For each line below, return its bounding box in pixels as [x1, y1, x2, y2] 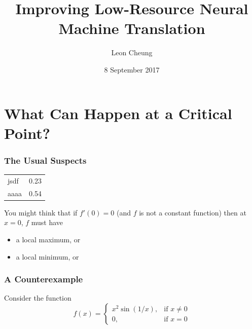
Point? [4, 122, 50, 143]
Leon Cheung [111, 47, 153, 58]
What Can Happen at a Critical [4, 102, 232, 123]
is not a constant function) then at [139, 207, 246, 217]
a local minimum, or [16, 251, 79, 262]
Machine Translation [58, 18, 205, 39]
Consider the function [4, 293, 71, 303]
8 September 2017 [104, 64, 160, 75]
